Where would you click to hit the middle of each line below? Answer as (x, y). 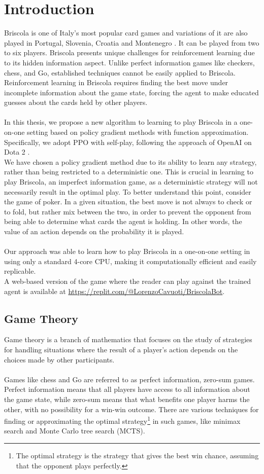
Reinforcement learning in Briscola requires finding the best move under (116, 82)
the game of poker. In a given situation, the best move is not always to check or (128, 202)
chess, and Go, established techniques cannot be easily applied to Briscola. (120, 72)
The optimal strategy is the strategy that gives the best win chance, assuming (137, 455)
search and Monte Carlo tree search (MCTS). (75, 431)
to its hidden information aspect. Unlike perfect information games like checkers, (129, 62)
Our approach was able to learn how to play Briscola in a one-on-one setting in (127, 251)
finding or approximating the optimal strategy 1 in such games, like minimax (122, 420)
